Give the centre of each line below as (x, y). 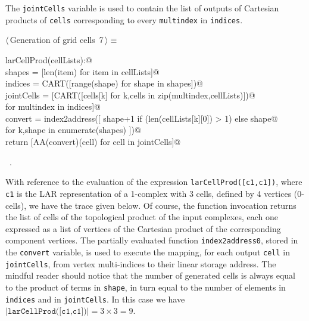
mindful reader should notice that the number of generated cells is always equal (150, 275)
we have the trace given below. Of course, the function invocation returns (163, 205)
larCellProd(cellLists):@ (49, 59)
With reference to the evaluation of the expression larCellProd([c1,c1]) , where (154, 182)
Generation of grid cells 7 (57, 40)
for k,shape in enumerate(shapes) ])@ (73, 130)
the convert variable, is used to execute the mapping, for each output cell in (148, 252)
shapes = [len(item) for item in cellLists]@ (82, 71)
